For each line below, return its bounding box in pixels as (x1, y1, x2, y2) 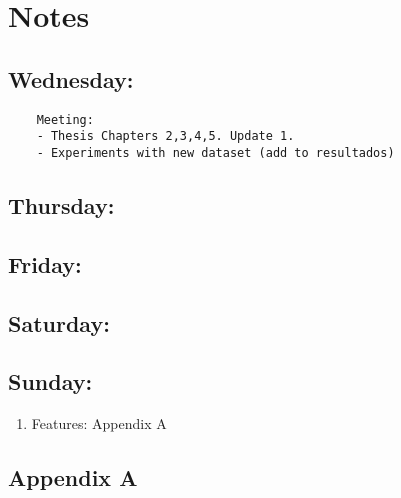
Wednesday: (8, 63, 134, 94)
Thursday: (8, 189, 115, 220)
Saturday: (8, 307, 110, 338)
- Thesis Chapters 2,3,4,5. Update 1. (36, 129, 295, 144)
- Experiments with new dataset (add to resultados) (36, 145, 395, 160)
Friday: (8, 248, 82, 279)
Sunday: (8, 366, 93, 397)
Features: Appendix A (31, 413, 167, 434)
